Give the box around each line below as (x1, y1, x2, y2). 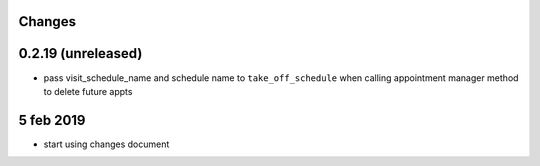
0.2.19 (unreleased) (18, 45, 143, 62)
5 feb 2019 (18, 111, 86, 129)
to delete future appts (43, 85, 133, 97)
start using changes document (43, 138, 170, 150)
